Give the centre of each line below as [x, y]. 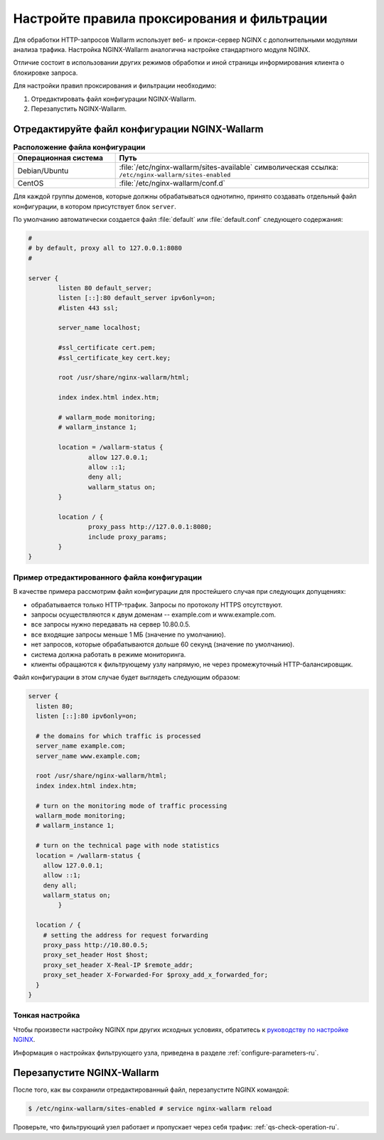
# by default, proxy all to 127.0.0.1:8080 [105, 248]
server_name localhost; [100, 328]
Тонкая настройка [47, 1016]
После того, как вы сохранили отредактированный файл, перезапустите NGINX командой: [151, 1090]
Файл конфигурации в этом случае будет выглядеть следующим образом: [127, 677]
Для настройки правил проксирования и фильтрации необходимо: [115, 86]
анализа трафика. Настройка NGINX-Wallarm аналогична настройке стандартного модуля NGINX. [162, 49]
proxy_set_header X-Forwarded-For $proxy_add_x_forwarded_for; [156, 975]
